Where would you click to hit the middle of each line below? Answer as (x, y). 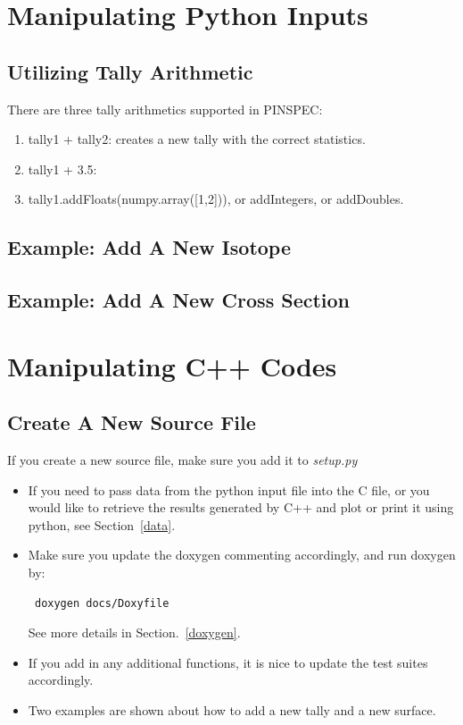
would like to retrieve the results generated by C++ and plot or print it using (241, 507)
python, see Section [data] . (102, 524)
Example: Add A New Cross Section (179, 300)
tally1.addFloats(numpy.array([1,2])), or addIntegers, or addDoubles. (216, 199)
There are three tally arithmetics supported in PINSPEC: (165, 109)
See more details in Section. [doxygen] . (134, 632)
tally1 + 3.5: (62, 169)
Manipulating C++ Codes (172, 365)
